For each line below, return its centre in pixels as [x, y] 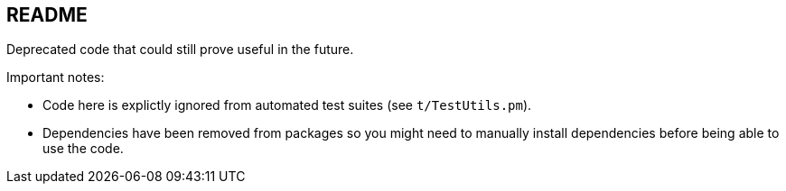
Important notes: [56, 77]
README [47, 15]
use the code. [83, 149]
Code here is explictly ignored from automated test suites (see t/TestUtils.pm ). [287, 105]
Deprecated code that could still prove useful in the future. [180, 50]
